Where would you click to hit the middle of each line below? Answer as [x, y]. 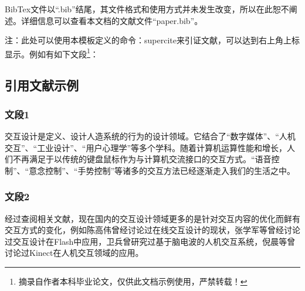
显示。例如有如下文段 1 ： [52, 53]
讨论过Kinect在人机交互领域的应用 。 [74, 253]
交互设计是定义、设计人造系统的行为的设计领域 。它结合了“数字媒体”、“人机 [150, 136]
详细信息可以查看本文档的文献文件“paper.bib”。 [112, 20]
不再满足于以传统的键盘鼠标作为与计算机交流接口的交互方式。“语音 [142, 159]
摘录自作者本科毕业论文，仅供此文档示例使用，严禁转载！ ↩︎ [133, 281]
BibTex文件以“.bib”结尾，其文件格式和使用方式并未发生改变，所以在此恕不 [147, 9]
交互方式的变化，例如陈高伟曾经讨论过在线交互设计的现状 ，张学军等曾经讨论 [152, 230]
